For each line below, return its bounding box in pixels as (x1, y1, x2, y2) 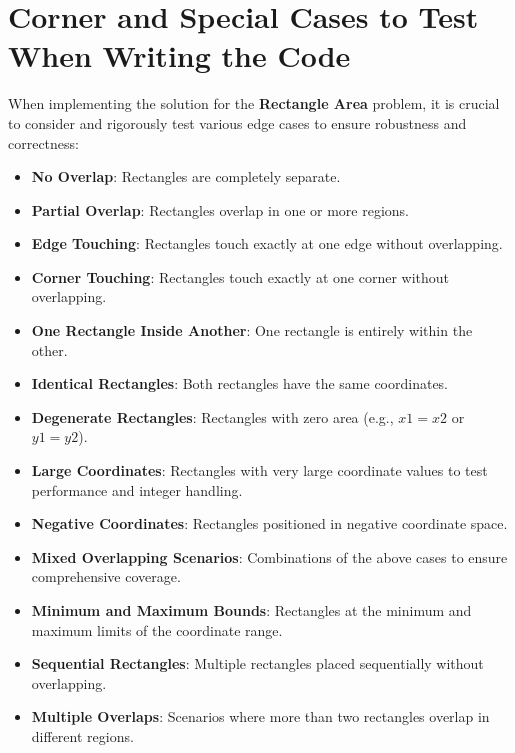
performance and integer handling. (31, 479, 243, 500)
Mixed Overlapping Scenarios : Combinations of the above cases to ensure (31, 546, 508, 567)
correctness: (8, 132, 79, 153)
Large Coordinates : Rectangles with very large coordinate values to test (31, 460, 488, 481)
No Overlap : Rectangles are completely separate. (31, 166, 341, 187)
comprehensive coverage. (31, 566, 181, 587)
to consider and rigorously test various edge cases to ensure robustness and (8, 112, 467, 133)
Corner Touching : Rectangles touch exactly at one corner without (31, 266, 450, 287)
